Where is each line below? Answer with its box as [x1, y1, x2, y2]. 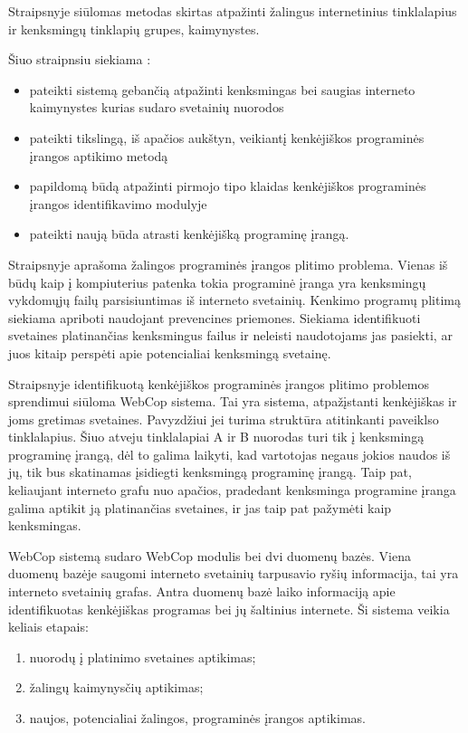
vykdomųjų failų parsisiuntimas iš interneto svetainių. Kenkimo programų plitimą [8, 290, 461, 309]
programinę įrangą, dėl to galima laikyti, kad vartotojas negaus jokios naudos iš [8, 444, 451, 463]
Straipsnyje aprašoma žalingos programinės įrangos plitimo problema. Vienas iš [8, 254, 448, 273]
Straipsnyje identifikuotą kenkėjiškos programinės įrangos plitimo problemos [8, 374, 430, 393]
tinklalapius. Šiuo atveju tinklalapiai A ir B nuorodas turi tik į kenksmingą [8, 427, 425, 446]
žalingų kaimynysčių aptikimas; [29, 678, 204, 697]
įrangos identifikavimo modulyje [29, 194, 207, 213]
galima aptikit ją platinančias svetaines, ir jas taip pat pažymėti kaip [8, 498, 392, 517]
